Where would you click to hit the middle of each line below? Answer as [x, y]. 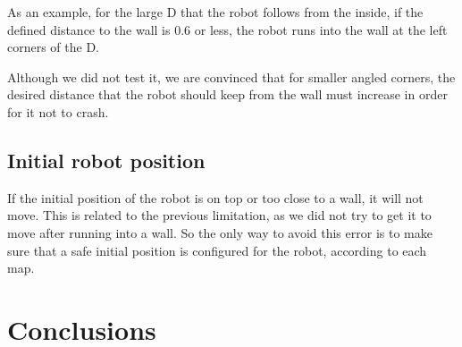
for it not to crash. [58, 111]
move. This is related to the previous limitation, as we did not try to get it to [219, 215]
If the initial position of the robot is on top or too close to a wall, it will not [215, 197]
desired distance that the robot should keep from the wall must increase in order [227, 94]
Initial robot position [106, 160]
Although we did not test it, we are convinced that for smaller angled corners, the [231, 76]
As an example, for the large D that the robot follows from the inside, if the [215, 12]
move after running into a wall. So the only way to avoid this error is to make [220, 232]
